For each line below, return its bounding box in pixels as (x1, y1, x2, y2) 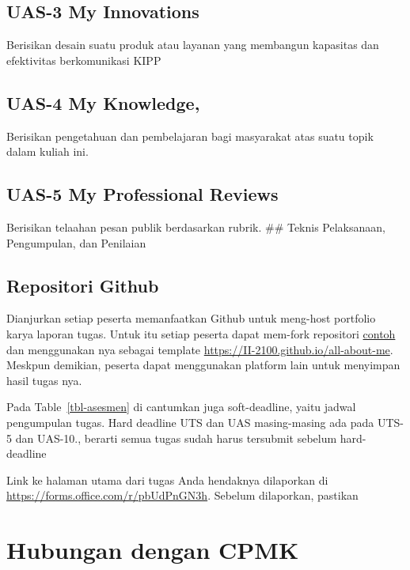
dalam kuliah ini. (6, 143, 89, 160)
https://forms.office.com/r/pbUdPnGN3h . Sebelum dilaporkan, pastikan (6, 487, 359, 504)
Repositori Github (6, 273, 159, 297)
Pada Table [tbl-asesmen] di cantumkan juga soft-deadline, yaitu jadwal (6, 398, 356, 415)
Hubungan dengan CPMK (6, 534, 299, 566)
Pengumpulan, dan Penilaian (6, 234, 146, 251)
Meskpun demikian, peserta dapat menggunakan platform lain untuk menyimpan (6, 357, 401, 373)
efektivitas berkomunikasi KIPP (6, 51, 161, 68)
